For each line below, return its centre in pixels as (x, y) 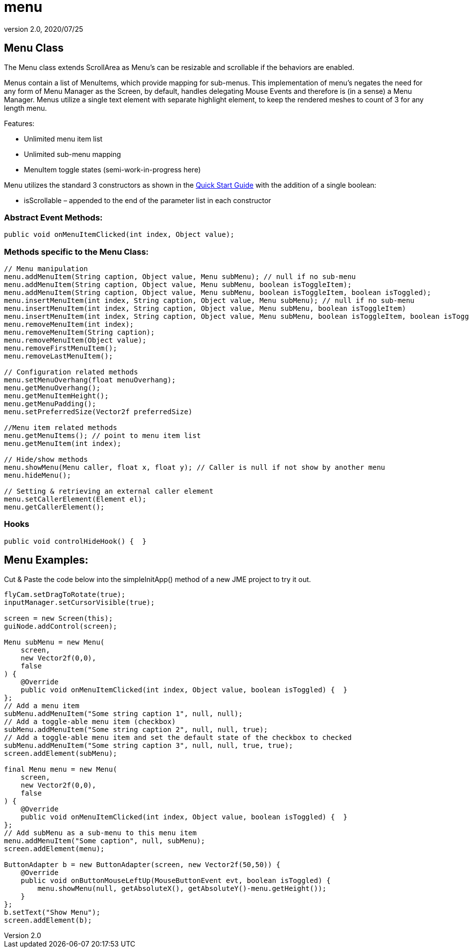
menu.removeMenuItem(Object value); (75, 340)
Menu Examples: (46, 560)
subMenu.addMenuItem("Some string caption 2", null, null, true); (136, 729)
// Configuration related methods (71, 372)
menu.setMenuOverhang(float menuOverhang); (90, 380)
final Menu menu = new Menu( (61, 769)
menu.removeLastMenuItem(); (59, 356)
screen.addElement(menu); (54, 848)
